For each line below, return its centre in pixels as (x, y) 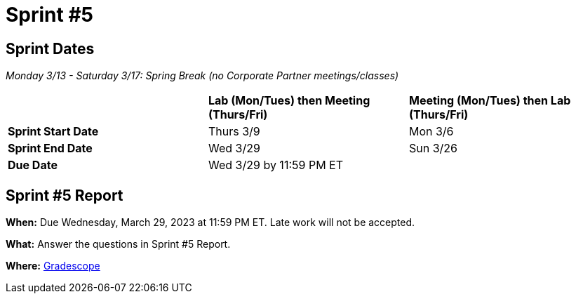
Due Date (33, 165)
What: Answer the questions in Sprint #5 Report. (118, 244)
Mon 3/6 (431, 132)
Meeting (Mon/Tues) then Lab (490, 101)
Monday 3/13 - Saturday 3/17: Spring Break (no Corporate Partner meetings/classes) (202, 76)
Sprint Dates (50, 48)
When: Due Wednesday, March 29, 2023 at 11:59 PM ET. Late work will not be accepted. (210, 222)
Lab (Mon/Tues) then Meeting (289, 101)
